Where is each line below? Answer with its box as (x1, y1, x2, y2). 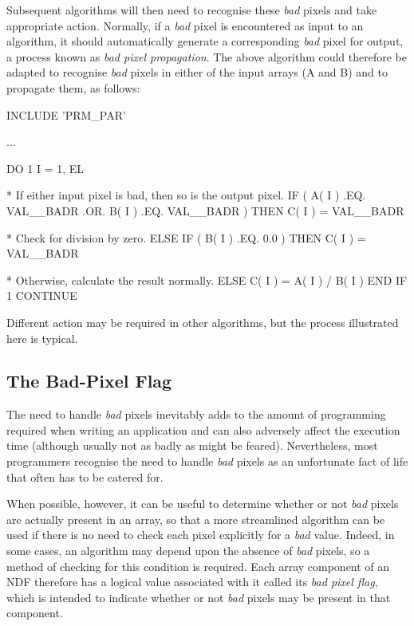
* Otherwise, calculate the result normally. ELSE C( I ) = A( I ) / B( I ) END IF (6, 271, 408, 288)
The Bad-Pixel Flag (6, 368, 172, 393)
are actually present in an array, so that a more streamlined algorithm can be (6, 510, 385, 527)
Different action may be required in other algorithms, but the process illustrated (6, 313, 399, 330)
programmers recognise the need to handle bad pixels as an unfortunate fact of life (6, 453, 408, 470)
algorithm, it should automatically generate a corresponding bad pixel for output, (6, 33, 404, 49)
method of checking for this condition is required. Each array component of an (6, 557, 390, 574)
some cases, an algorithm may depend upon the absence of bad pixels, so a (6, 542, 370, 559)
